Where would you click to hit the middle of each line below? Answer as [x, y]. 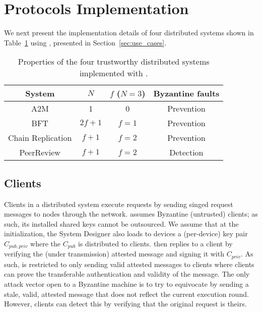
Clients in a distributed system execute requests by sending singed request [119, 204]
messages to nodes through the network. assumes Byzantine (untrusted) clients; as [131, 214]
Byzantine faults [186, 93]
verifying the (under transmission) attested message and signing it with [114, 254]
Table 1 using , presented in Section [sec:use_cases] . [85, 42]
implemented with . [114, 73]
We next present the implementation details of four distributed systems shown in [129, 33]
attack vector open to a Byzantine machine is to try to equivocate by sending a [126, 283]
